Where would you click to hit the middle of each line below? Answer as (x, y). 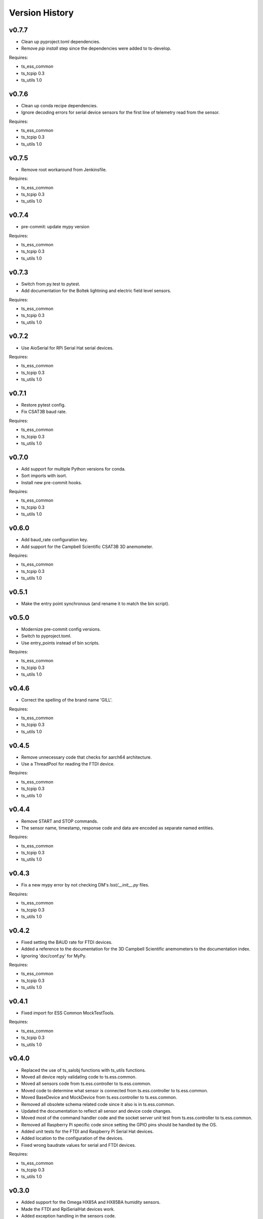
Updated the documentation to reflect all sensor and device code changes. (96, 1111)
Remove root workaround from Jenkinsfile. (64, 169)
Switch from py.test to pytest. (51, 284)
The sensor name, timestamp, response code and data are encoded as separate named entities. (118, 828)
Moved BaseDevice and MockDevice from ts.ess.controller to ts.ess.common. (99, 1098)
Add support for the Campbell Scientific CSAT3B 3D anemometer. (87, 547)
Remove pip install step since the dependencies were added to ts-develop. (96, 48)
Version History (41, 13)
